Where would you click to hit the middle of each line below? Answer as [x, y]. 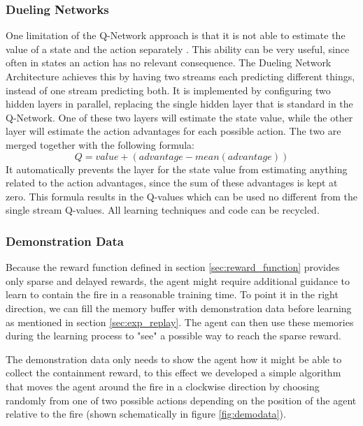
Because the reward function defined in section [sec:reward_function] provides [173, 267]
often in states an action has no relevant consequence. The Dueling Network [169, 63]
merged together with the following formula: [100, 144]
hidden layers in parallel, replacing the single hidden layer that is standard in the [179, 104]
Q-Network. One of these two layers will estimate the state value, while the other [179, 117]
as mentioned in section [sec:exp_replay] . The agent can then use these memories [180, 322]
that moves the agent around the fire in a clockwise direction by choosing [163, 386]
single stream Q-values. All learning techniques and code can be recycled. [163, 210]
